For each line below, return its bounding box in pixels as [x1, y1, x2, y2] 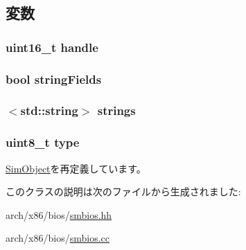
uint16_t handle [6, 38, 98, 55]
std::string [20, 102, 78, 119]
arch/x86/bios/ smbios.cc [6, 231, 109, 245]
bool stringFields [6, 70, 102, 87]
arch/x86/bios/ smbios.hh [6, 207, 112, 222]
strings [97, 102, 136, 119]
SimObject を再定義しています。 [6, 161, 146, 175]
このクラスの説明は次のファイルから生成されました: [6, 184, 241, 199]
